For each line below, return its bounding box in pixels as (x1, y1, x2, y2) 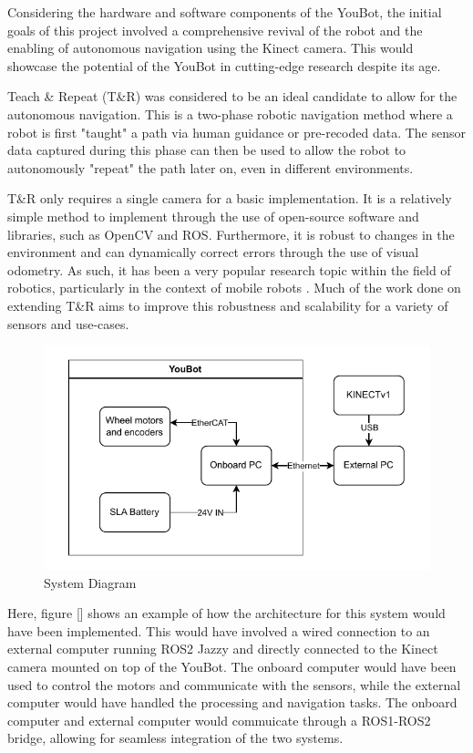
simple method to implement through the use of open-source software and (7, 206, 419, 225)
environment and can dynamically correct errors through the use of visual (7, 242, 419, 262)
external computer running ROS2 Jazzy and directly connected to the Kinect (7, 639, 438, 658)
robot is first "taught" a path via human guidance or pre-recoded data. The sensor (7, 122, 466, 141)
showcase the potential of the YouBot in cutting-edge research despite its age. (7, 56, 441, 75)
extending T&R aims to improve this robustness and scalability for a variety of (7, 295, 448, 315)
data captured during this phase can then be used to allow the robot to (7, 140, 406, 160)
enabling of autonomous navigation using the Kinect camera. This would (7, 38, 414, 57)
